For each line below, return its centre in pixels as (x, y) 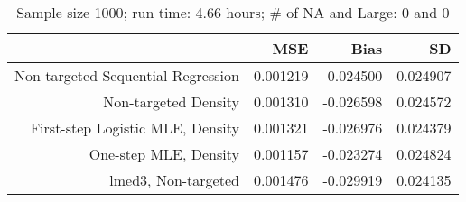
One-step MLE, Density (164, 154)
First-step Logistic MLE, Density (135, 128)
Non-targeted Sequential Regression (127, 75)
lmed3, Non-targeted (174, 180)
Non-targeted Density (171, 101)
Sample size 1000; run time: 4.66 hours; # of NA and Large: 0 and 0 (233, 12)
